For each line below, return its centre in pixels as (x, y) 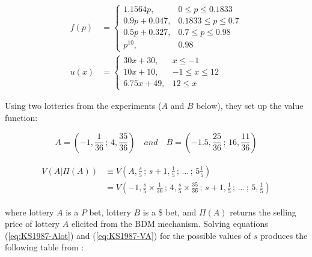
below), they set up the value (250, 106)
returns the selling (263, 212)
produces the (284, 235)
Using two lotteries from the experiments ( (83, 106)
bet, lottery (110, 212)
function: (21, 117)
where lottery (29, 212)
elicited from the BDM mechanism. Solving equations (170, 224)
